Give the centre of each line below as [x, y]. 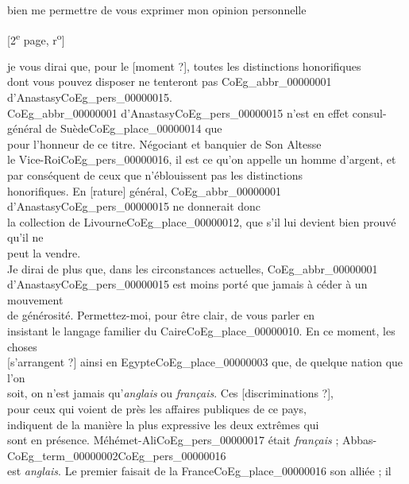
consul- [369, 112]
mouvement [35, 299]
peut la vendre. [44, 252]
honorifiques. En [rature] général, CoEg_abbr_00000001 [144, 190]
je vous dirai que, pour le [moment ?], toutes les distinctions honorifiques [184, 66]
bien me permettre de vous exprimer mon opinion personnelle [157, 10]
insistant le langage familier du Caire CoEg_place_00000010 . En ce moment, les [201, 330]
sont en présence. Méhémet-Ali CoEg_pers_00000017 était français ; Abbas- [192, 440]
